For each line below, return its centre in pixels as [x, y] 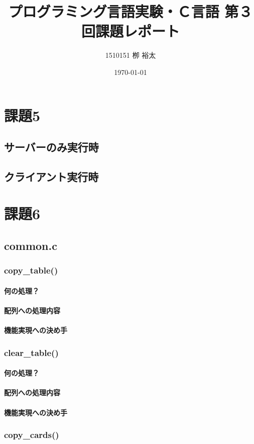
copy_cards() [32, 435]
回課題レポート [130, 31]
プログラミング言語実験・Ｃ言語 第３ [131, 11]
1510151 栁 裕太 [131, 55]
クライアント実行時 [51, 176]
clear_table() [31, 352]
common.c [31, 246]
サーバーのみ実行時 [51, 147]
